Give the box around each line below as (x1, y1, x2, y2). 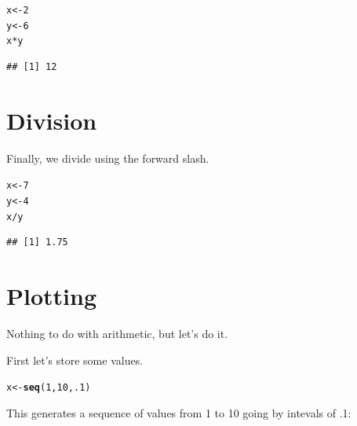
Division (6, 104, 97, 136)
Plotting (6, 280, 97, 312)
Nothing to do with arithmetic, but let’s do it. (6, 325, 228, 341)
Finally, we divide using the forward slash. (6, 149, 209, 166)
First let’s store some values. (6, 351, 144, 368)
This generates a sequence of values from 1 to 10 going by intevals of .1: (6, 404, 352, 420)
